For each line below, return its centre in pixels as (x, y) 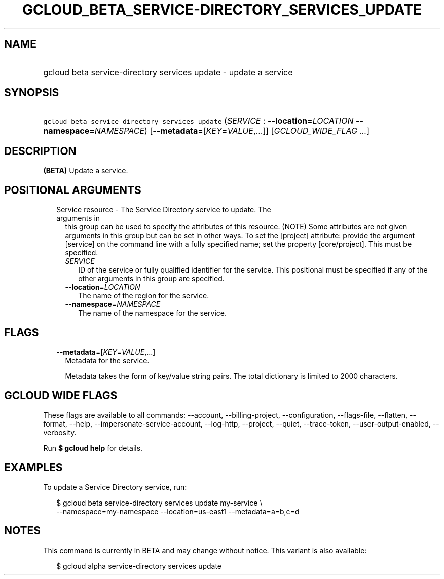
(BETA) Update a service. (86, 171)
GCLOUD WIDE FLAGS (61, 396)
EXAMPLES (33, 468)
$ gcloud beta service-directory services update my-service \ (159, 503)
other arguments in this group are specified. (151, 279)
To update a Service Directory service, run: (115, 487)
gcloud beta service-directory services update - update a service (168, 72)
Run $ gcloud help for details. (93, 448)
